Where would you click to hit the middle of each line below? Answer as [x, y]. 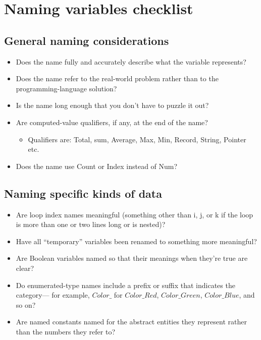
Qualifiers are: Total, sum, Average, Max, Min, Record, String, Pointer [137, 139]
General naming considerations [87, 40]
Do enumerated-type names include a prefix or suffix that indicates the [125, 285]
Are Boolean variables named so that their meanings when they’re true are [132, 258]
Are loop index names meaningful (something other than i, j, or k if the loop [135, 214]
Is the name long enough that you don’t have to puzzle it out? [112, 105]
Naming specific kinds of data [83, 193]
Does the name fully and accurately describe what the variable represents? [131, 61]
